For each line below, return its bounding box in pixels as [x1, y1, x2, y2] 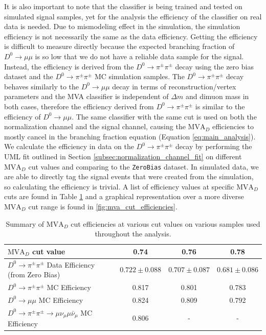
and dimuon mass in [185, 91, 249, 102]
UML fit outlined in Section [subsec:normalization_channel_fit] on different [4, 151, 242, 161]
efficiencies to [212, 121, 254, 132]
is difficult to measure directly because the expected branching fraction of [4, 41, 235, 52]
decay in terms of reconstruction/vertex [112, 81, 236, 91]
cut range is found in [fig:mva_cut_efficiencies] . [28, 201, 178, 211]
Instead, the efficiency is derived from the [4, 61, 134, 71]
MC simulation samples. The [94, 71, 185, 82]
